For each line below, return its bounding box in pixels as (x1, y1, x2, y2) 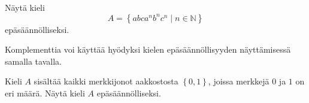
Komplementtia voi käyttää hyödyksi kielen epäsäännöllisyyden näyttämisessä (5, 43, 291, 56)
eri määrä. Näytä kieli (5, 86, 85, 99)
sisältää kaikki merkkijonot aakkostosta (34, 75, 178, 87)
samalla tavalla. (5, 54, 62, 67)
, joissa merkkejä (208, 75, 269, 87)
